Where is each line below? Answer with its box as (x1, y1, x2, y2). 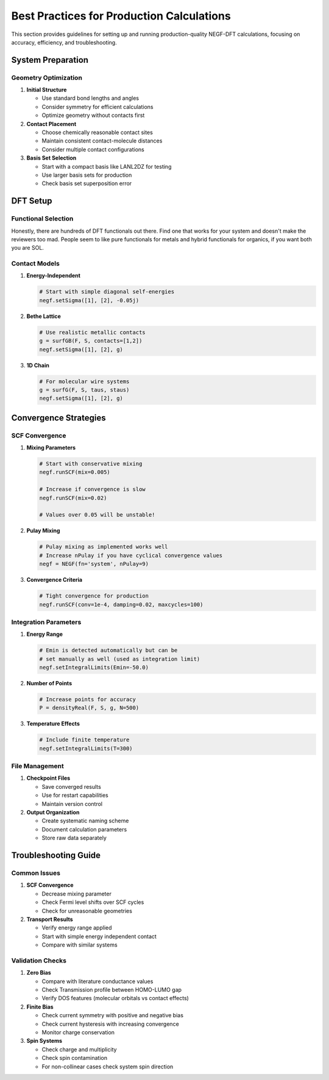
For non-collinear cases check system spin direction (41, 1063, 174, 1070)
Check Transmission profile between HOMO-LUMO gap (41, 986, 182, 994)
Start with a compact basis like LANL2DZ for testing (41, 163, 172, 170)
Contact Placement (26, 120, 77, 127)
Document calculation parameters (41, 825, 127, 833)
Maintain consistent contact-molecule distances (41, 137, 163, 144)
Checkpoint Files (26, 774, 71, 782)
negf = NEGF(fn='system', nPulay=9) (39, 560, 149, 568)
